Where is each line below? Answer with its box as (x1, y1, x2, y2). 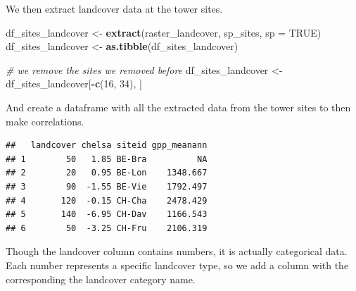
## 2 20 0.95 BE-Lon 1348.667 (6, 168, 208, 178)
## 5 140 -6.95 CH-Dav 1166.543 (6, 209, 208, 220)
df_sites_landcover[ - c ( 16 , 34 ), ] (6, 76, 142, 91)
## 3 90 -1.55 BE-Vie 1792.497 (6, 181, 208, 192)
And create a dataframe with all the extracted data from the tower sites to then (6, 99, 351, 114)
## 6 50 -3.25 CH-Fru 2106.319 (6, 223, 208, 233)
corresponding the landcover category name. (6, 271, 196, 286)
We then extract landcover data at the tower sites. (6, 1, 223, 16)
